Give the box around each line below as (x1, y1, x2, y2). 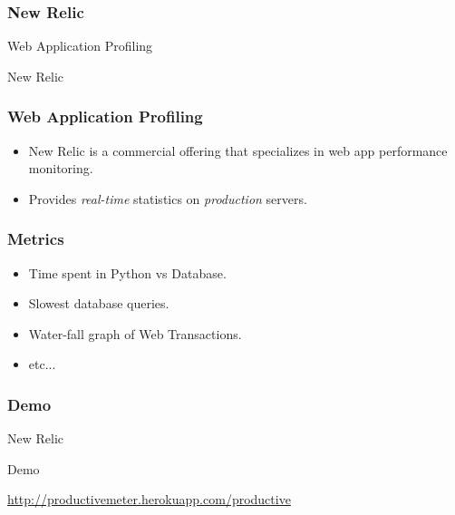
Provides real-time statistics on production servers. (28, 189, 307, 208)
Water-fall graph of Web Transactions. (28, 324, 242, 343)
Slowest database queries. (28, 294, 169, 313)
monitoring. (28, 159, 93, 178)
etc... (28, 355, 56, 374)
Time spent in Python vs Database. (28, 263, 227, 282)
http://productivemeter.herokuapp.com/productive (7, 490, 291, 509)
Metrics (7, 228, 64, 250)
